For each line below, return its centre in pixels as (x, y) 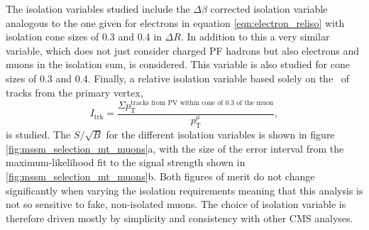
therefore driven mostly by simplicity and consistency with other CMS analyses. (180, 218)
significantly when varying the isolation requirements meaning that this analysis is (184, 190)
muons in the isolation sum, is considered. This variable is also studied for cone (178, 64)
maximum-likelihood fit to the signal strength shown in (126, 162)
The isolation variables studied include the (98, 9)
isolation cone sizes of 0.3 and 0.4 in (84, 37)
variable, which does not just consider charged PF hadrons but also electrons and (183, 50)
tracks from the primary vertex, (75, 92)
